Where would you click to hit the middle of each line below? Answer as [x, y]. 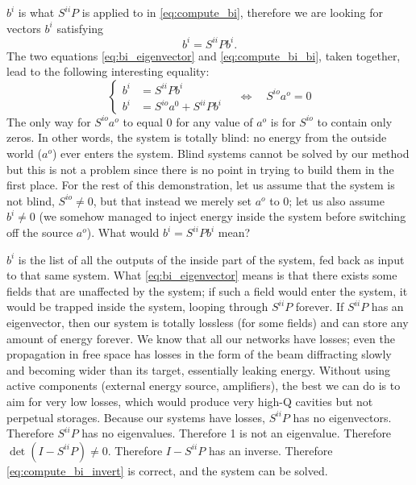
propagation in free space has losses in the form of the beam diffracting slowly [199, 354]
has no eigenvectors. [342, 417]
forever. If [320, 307]
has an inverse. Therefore [270, 450]
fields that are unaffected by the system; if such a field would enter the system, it [207, 290]
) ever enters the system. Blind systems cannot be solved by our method [231, 153]
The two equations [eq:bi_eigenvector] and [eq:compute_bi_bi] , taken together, [204, 55]
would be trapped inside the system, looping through [137, 307]
